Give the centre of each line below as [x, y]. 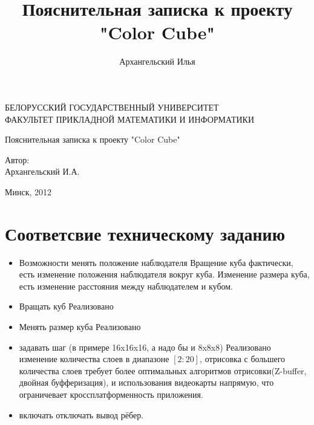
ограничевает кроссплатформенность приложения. [111, 394]
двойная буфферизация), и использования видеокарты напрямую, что [146, 382]
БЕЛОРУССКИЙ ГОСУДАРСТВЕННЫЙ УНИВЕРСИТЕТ [112, 107]
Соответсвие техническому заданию [145, 233]
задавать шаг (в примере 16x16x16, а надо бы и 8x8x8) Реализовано [145, 347]
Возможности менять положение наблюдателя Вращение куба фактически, [156, 262]
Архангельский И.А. [42, 171]
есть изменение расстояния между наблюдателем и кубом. [126, 286]
